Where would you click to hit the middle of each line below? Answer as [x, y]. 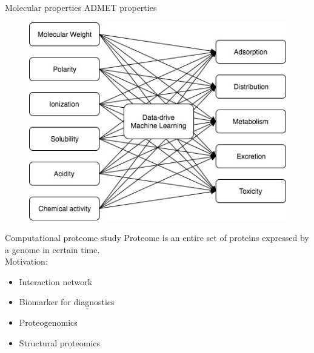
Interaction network [56, 281]
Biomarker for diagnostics [67, 302]
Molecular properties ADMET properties [81, 7]
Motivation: [26, 261]
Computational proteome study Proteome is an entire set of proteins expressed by [157, 238]
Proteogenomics [48, 322]
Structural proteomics [60, 342]
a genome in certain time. [52, 249]
